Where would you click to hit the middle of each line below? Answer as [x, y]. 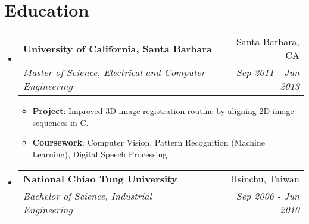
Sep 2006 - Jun [268, 195]
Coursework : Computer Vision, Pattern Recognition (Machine [149, 142]
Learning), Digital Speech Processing [100, 154]
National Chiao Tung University [100, 178]
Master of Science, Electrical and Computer [114, 72]
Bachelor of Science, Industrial [87, 195]
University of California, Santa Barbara [118, 48]
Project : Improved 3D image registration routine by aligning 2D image [163, 111]
